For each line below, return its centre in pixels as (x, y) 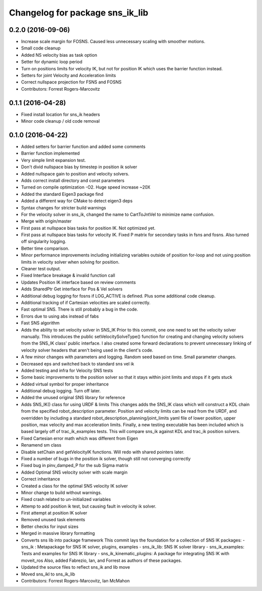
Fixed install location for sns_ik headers (61, 114)
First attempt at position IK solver (54, 513)
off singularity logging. (44, 241)
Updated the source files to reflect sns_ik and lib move (76, 567)
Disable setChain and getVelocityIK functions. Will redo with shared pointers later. (103, 452)
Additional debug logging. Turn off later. (61, 391)
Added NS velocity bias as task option (59, 55)
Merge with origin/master (47, 221)
